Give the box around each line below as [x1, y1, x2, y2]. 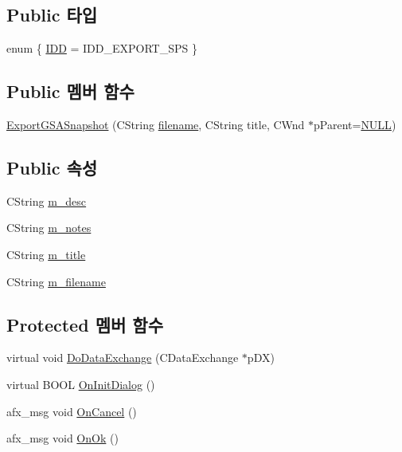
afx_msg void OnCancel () [6, 403, 137, 419]
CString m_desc [6, 192, 87, 209]
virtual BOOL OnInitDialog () [6, 375, 155, 392]
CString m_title [6, 246, 86, 262]
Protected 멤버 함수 [6, 312, 163, 336]
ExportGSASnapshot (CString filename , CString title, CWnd [6, 116, 305, 132]
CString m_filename [6, 273, 106, 289]
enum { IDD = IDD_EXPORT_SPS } [6, 40, 197, 57]
